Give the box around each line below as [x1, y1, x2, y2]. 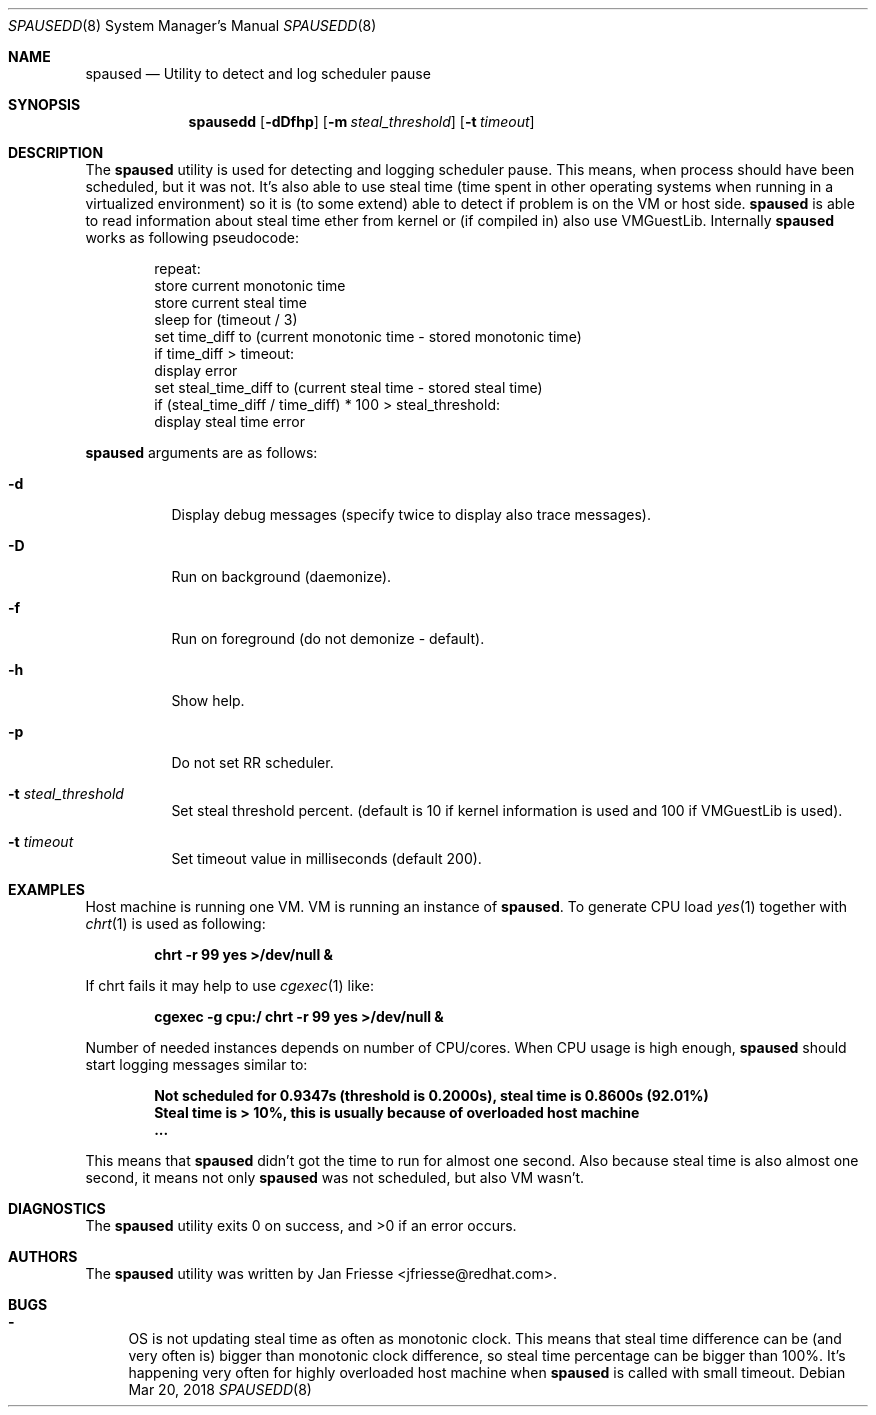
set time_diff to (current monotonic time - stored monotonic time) [154, 328, 582, 345]
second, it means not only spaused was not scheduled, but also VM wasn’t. [85, 1169, 585, 1186]
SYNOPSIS [8, 96, 81, 113]
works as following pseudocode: [85, 229, 299, 246]
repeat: [154, 260, 201, 277]
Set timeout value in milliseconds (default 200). [171, 850, 482, 867]
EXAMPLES [8, 881, 85, 898]
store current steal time [154, 294, 308, 311]
